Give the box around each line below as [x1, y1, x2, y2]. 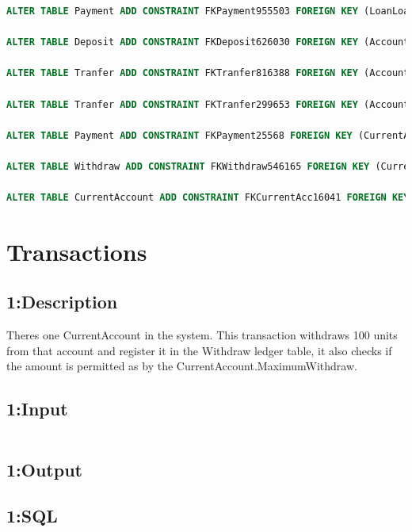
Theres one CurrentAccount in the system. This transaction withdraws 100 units [6, 327, 398, 343]
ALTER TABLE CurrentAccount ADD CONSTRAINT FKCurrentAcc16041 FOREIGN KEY [6, 192, 410, 204]
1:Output [6, 457, 82, 481]
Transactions [6, 235, 147, 267]
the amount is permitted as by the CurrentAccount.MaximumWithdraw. [6, 358, 357, 374]
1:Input [6, 396, 68, 421]
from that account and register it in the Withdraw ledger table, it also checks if [6, 342, 392, 358]
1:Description [6, 289, 118, 314]
